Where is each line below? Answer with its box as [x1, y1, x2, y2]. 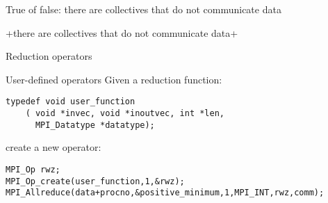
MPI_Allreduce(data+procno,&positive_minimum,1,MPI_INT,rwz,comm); [6, 188, 325, 198]
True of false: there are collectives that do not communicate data [6, 2, 281, 16]
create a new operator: [6, 140, 101, 154]
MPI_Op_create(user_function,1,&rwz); [6, 176, 185, 186]
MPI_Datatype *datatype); [35, 120, 155, 130]
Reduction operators [6, 49, 92, 63]
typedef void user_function [6, 97, 136, 107]
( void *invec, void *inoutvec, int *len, [25, 108, 224, 119]
